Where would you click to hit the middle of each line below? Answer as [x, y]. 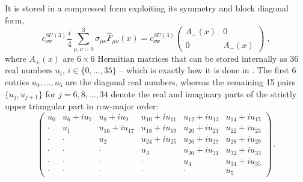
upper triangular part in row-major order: [82, 106]
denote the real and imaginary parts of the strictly [204, 93]
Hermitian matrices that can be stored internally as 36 [198, 58]
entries [17, 82]
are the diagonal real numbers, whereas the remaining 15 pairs [181, 82]
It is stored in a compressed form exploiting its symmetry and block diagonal [147, 8]
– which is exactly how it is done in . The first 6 [208, 70]
